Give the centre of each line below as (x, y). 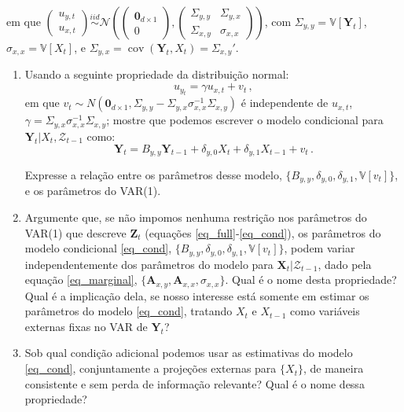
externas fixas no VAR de (86, 326)
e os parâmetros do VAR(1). (93, 191)
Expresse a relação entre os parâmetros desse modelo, (153, 174)
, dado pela (345, 264)
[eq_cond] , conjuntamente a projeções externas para (151, 368)
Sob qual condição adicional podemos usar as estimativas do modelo (189, 353)
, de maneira (333, 368)
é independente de (285, 103)
